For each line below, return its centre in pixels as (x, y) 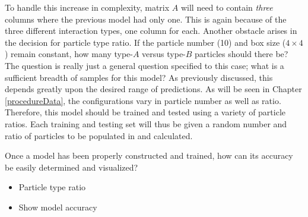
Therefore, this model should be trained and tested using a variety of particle (145, 112)
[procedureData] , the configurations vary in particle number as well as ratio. (143, 100)
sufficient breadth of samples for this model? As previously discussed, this (139, 77)
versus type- (164, 54)
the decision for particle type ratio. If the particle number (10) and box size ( (145, 42)
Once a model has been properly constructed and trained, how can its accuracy (149, 155)
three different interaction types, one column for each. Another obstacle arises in (151, 31)
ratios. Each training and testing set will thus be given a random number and (146, 123)
